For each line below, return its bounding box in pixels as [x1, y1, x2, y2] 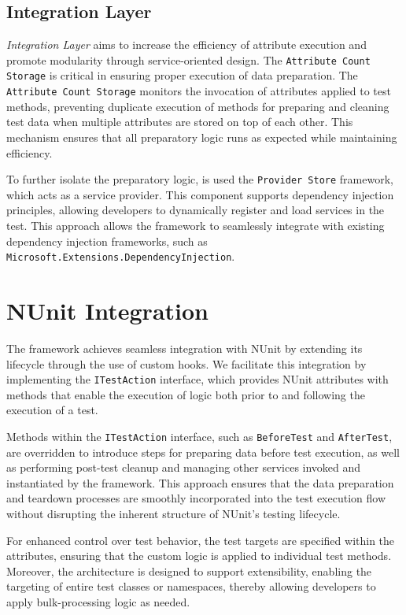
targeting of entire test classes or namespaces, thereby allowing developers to [6, 578, 376, 595]
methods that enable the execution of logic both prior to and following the [6, 386, 365, 402]
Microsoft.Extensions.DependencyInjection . [6, 248, 235, 265]
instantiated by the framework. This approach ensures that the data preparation [6, 474, 394, 491]
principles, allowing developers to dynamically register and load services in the [6, 202, 385, 218]
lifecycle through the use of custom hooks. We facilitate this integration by [6, 355, 367, 372]
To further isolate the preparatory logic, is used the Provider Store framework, [6, 171, 393, 187]
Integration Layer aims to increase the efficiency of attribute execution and [6, 36, 367, 53]
